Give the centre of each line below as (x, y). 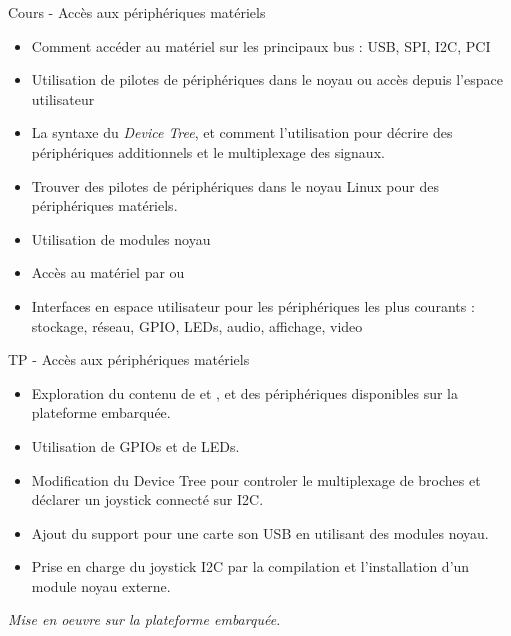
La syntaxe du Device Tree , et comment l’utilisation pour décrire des (242, 132)
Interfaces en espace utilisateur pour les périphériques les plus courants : (253, 305)
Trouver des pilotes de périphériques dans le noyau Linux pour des (235, 185)
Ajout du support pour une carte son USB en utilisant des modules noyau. (260, 532)
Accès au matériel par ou (108, 272)
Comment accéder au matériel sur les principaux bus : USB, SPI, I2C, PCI (261, 45)
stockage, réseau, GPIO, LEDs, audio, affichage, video (197, 325)
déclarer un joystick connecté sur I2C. (147, 499)
